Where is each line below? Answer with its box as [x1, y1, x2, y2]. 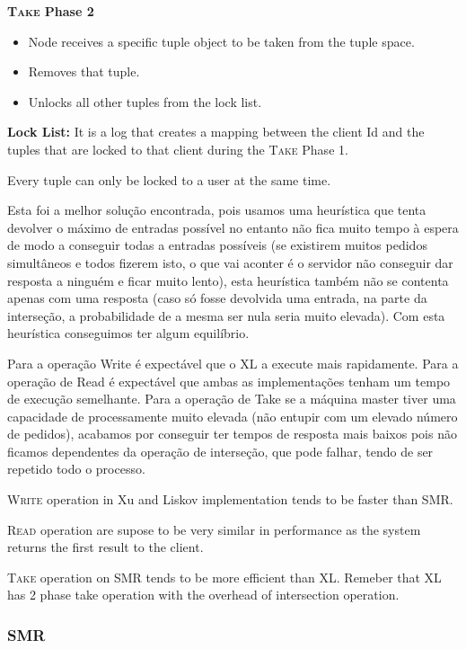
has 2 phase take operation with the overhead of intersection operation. [7, 585, 400, 604]
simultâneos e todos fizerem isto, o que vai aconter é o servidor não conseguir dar [7, 253, 453, 271]
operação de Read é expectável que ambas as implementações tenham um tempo [7, 371, 451, 390]
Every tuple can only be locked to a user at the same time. [7, 170, 331, 189]
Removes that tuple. [28, 62, 140, 81]
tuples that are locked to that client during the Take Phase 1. [7, 139, 348, 158]
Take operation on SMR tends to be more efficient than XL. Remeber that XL [7, 567, 442, 586]
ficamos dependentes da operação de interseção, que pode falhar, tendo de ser [7, 441, 434, 460]
